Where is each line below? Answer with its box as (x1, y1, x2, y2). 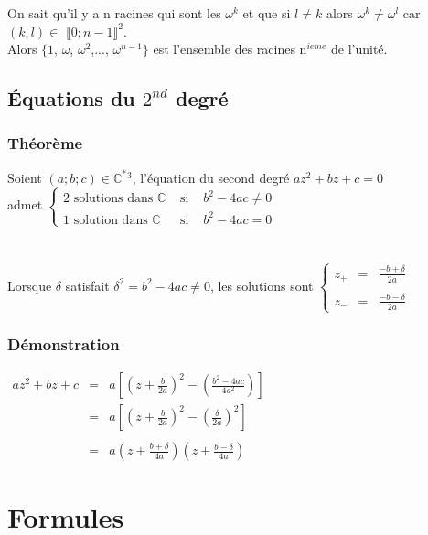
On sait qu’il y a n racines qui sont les (7, 4, 221, 22)
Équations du (7, 84, 135, 112)
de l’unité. (330, 39, 388, 59)
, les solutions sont (209, 275, 314, 294)
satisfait (65, 275, 110, 294)
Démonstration (7, 332, 120, 355)
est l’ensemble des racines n (153, 39, 307, 59)
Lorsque (7, 275, 52, 294)
